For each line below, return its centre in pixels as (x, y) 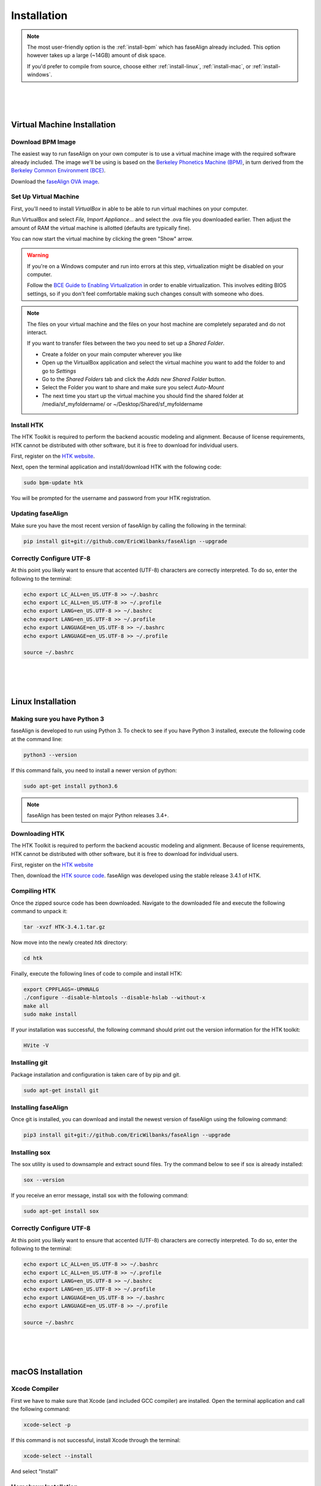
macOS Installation (47, 1372)
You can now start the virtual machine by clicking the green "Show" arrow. (102, 238)
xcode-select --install (58, 1456)
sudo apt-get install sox (61, 1211)
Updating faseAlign (40, 514)
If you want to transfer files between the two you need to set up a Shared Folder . (126, 343)
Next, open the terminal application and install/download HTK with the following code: (116, 467)
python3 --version (50, 755)
